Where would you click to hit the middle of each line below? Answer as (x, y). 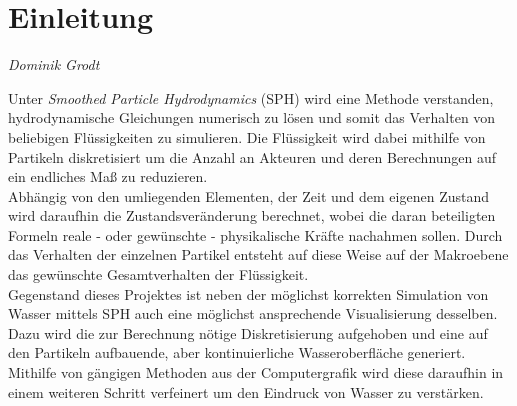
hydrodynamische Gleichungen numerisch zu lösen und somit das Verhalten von (252, 117)
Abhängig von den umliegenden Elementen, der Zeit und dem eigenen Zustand (248, 195)
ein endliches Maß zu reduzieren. (108, 176)
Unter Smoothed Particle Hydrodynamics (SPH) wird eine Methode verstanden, (251, 97)
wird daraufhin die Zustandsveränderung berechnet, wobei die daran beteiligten (252, 215)
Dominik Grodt (54, 64)
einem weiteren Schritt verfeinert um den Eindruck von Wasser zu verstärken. (246, 391)
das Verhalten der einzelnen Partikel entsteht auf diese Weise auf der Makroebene (258, 254)
